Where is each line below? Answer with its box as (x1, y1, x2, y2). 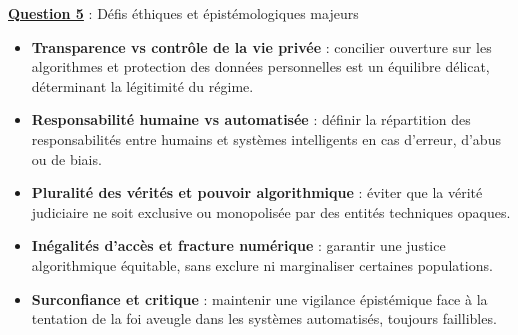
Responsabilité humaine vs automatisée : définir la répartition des (31, 109, 471, 130)
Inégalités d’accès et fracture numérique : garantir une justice (31, 235, 446, 256)
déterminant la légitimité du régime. (31, 75, 254, 96)
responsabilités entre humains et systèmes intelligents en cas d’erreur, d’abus (31, 128, 501, 149)
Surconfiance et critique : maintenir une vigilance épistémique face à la (31, 288, 488, 309)
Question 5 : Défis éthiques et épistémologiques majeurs (8, 3, 359, 23)
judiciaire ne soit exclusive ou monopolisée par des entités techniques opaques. (31, 201, 511, 222)
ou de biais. (31, 148, 102, 169)
